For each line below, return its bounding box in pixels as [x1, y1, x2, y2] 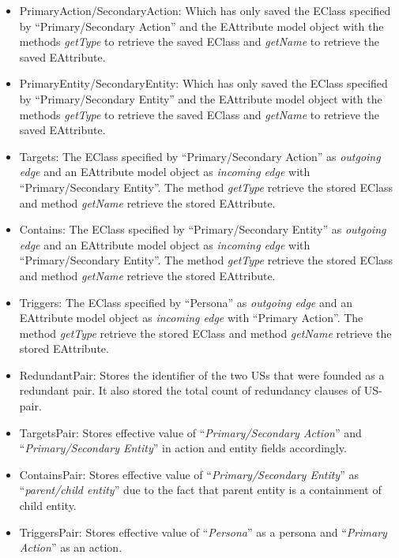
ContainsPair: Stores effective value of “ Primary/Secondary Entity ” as [19, 466, 359, 482]
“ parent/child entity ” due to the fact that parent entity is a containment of [19, 481, 382, 498]
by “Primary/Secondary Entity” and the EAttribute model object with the [19, 90, 382, 107]
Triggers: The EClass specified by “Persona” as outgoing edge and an [19, 294, 352, 310]
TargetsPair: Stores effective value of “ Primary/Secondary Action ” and [19, 424, 362, 440]
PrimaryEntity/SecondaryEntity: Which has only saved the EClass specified [19, 75, 388, 92]
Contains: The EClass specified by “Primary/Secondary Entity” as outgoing [19, 221, 386, 238]
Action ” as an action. [19, 539, 122, 556]
